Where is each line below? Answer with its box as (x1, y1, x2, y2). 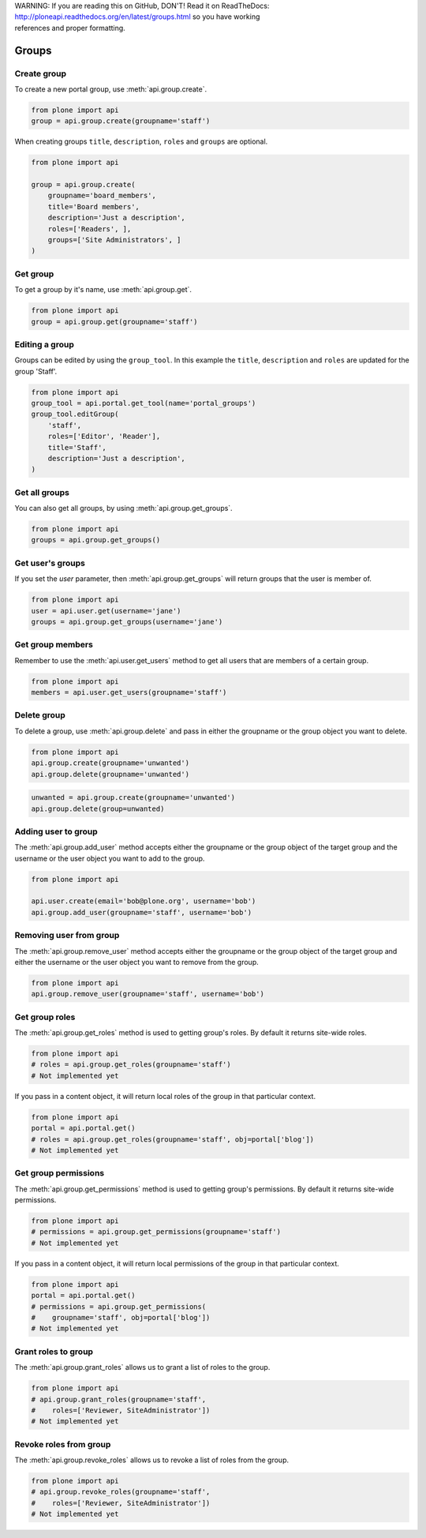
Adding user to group (14, 826, 98, 837)
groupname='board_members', (47, 191, 157, 201)
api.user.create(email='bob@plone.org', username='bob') (31, 897, 256, 906)
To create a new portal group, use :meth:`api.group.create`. (14, 84, 207, 94)
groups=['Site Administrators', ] (47, 235, 181, 245)
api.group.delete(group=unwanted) (31, 804, 165, 813)
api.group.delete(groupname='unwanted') (31, 770, 189, 778)
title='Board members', (47, 202, 140, 211)
